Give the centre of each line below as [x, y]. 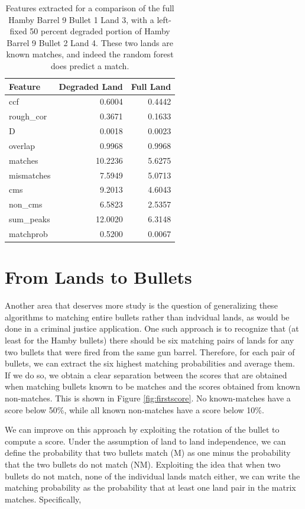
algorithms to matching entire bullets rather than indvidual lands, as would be [147, 317]
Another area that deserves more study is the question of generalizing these [141, 305]
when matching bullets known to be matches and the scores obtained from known [152, 386]
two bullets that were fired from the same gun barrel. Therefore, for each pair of [150, 351]
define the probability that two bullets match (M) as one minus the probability [148, 453]
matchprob [28, 234]
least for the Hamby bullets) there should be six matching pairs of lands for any [150, 340]
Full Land [151, 86]
